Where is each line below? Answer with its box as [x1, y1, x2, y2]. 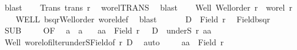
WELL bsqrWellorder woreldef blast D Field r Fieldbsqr [15, 12, 271, 25]
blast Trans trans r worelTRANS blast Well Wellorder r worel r [4, 1, 292, 13]
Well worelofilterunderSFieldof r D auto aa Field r [4, 35, 224, 48]
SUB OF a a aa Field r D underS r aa [4, 24, 212, 36]
